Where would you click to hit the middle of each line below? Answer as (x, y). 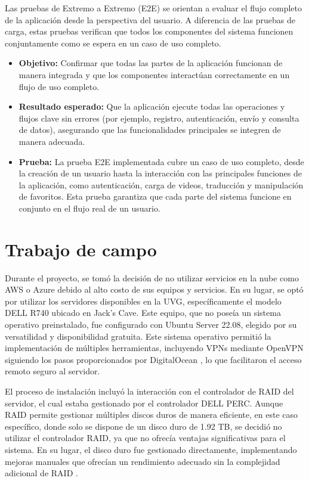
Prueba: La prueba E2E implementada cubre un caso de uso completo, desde (161, 161)
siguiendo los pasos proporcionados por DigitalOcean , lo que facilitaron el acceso (153, 359)
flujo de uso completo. (59, 86)
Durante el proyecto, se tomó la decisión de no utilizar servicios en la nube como (152, 277)
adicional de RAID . (41, 473)
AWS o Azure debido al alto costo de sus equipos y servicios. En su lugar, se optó (154, 289)
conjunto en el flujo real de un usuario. (89, 208)
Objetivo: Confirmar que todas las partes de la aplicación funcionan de (151, 63)
